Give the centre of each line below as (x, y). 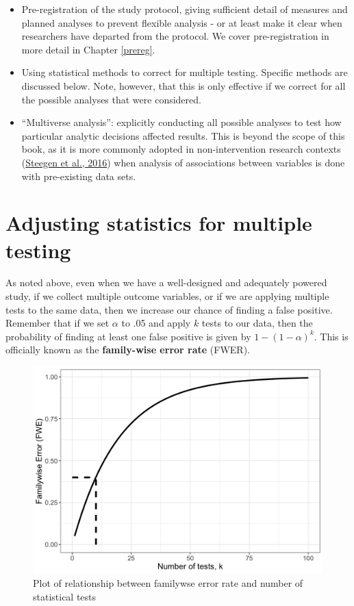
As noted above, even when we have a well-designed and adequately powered (166, 282)
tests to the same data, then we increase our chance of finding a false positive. (169, 309)
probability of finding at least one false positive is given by (128, 336)
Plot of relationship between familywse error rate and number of (168, 583)
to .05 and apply (156, 323)
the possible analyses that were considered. (111, 99)
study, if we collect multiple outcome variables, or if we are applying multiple (167, 296)
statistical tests (65, 596)
